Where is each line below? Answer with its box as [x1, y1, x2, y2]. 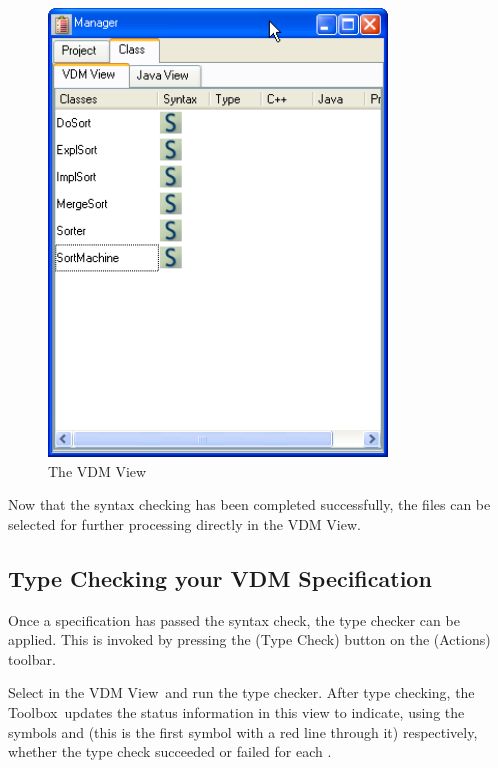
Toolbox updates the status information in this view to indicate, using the [8, 702, 465, 722]
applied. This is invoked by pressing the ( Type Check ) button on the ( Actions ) [8, 629, 491, 650]
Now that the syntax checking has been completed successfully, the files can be [8, 494, 491, 515]
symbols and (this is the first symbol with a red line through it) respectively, [8, 721, 478, 742]
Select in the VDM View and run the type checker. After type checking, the [8, 682, 475, 703]
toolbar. [8, 648, 56, 669]
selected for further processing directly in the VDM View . [8, 513, 361, 534]
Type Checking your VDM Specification [8, 562, 432, 593]
